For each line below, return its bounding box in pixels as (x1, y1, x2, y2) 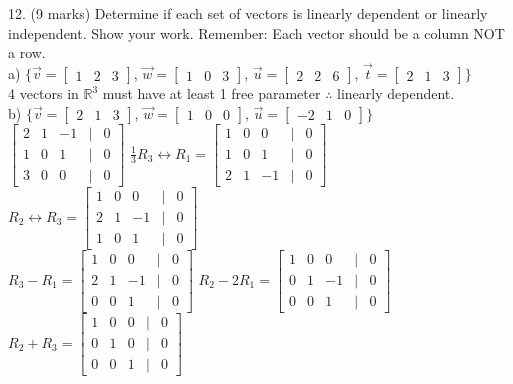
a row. (8, 42, 46, 63)
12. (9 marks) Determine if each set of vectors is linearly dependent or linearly (8, 3, 488, 23)
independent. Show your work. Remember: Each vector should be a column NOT (8, 22, 505, 43)
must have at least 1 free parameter (102, 83, 321, 103)
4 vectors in (8, 83, 79, 103)
